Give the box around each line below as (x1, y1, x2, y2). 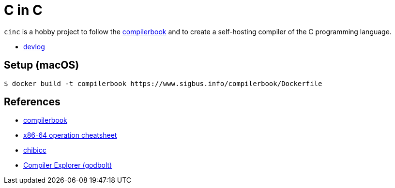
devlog (23, 42, 45, 51)
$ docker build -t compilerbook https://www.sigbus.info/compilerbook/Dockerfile (4, 79, 322, 87)
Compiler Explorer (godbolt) (23, 161, 112, 170)
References (4, 96, 61, 108)
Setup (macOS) (4, 59, 79, 72)
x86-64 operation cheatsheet (23, 131, 117, 140)
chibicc (23, 146, 46, 155)
